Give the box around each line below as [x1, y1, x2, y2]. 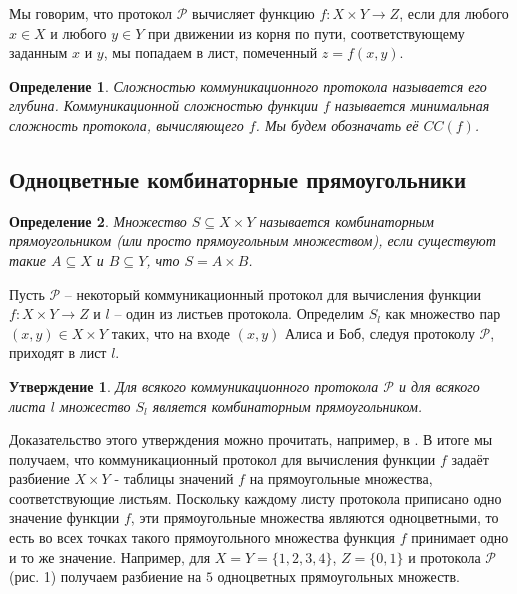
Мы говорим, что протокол [9, 3, 173, 23]
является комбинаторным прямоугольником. [152, 395, 423, 416]
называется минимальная [334, 95, 490, 116]
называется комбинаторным [259, 210, 435, 231]
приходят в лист [9, 342, 107, 363]
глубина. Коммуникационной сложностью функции [9, 95, 318, 116]
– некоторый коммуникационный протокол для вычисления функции [64, 283, 482, 304]
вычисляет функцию [192, 3, 315, 23]
